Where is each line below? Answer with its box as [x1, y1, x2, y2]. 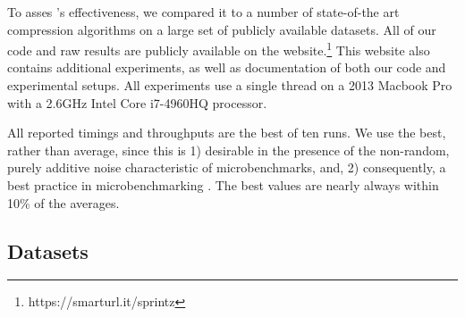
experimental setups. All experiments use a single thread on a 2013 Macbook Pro [7, 76, 452, 95]
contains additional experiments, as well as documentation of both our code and [7, 58, 446, 77]
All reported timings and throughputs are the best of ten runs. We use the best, [7, 123, 446, 142]
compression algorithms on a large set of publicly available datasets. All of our [7, 20, 436, 38]
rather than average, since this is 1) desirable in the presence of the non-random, [7, 140, 450, 159]
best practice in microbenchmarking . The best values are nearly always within [7, 176, 439, 194]
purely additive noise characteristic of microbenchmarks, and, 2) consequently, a [7, 158, 446, 177]
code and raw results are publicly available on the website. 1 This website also [7, 38, 430, 59]
